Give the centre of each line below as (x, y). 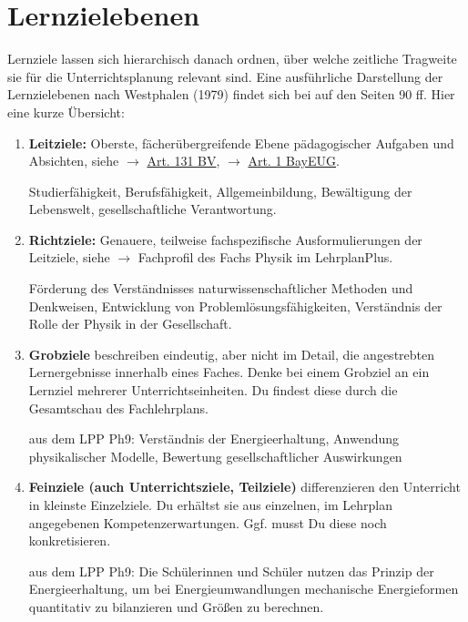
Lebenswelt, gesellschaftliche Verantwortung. (153, 209)
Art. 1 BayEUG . (294, 161)
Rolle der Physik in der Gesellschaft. (130, 324)
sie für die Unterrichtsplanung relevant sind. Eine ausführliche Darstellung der (225, 76)
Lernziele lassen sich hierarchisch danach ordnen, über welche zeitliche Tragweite (232, 59)
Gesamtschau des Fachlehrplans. (118, 408)
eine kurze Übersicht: (66, 112)
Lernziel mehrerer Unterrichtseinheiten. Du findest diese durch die (213, 390)
